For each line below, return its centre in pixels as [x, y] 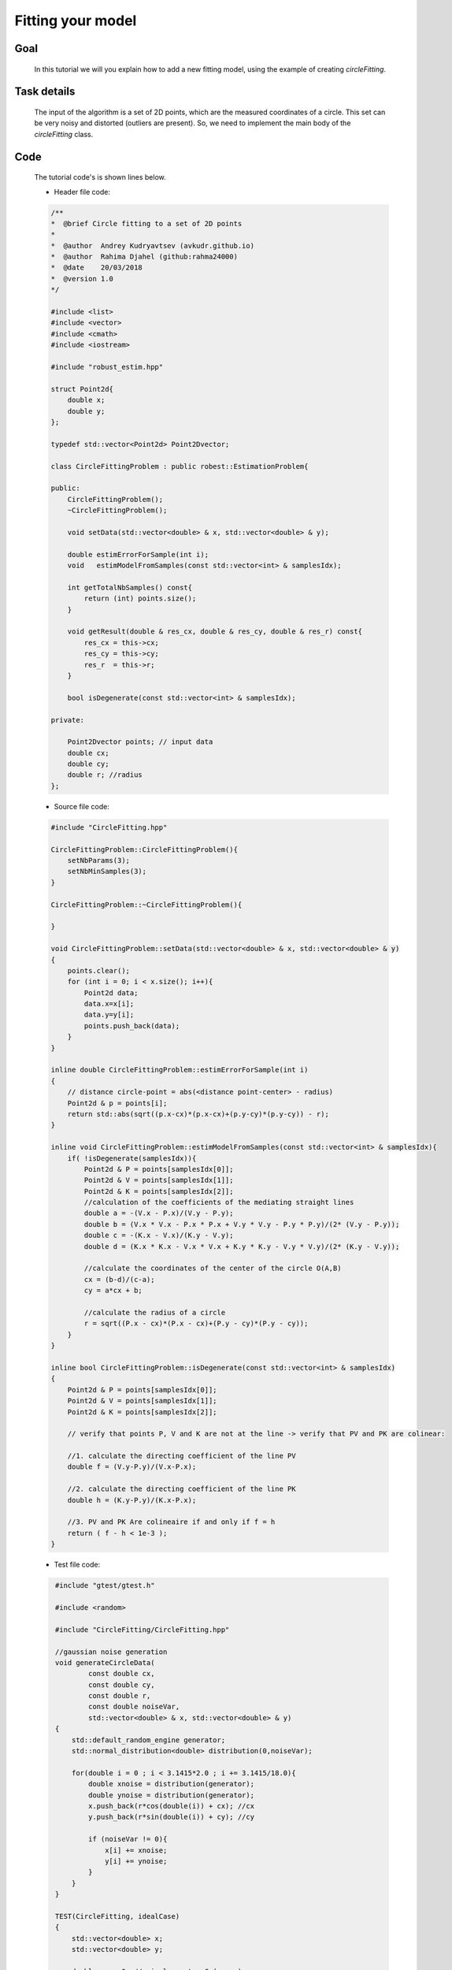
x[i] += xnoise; [136, 1850]
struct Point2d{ [82, 389]
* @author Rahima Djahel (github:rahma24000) [144, 257]
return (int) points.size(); [140, 598]
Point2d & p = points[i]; [117, 1103]
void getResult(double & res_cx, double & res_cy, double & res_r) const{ [215, 632]
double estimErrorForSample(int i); [138, 554]
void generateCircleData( [105, 1662]
